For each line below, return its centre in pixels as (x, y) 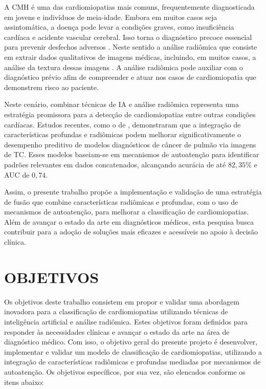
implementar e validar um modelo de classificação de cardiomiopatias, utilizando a (133, 351)
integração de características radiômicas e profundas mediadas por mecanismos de (132, 362)
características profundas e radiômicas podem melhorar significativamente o (123, 134)
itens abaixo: (24, 382)
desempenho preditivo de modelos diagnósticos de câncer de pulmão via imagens (130, 144)
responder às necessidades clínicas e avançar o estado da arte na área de (117, 331)
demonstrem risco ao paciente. (51, 87)
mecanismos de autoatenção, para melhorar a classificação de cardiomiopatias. (127, 212)
